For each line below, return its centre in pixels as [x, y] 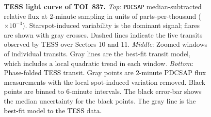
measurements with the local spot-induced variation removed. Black [105, 82]
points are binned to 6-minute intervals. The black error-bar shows [103, 91]
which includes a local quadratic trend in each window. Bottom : [99, 63]
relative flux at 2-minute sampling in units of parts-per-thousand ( [103, 16]
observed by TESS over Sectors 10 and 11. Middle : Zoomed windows [106, 44]
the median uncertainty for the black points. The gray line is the [100, 101]
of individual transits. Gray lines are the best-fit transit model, [97, 54]
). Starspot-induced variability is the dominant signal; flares [111, 25]
